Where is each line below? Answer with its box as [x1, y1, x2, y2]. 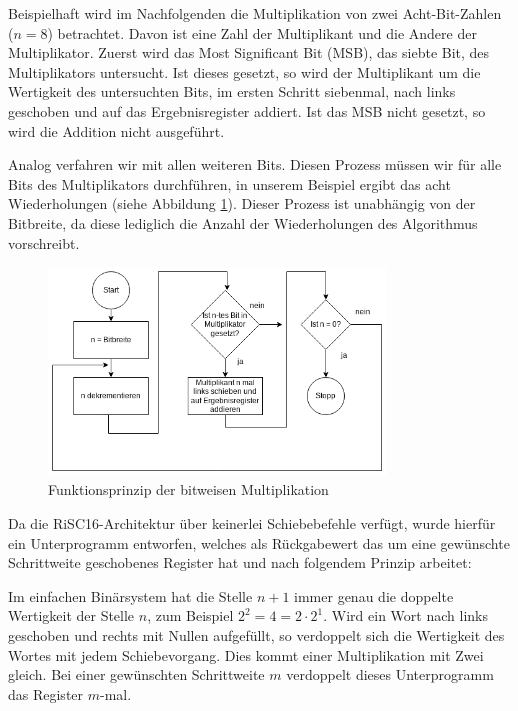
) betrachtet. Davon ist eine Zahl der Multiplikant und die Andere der [47, 22, 477, 43]
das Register [8, 683, 84, 704]
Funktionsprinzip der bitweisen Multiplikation [48, 479, 329, 500]
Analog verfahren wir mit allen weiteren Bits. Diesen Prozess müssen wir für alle [8, 154, 502, 175]
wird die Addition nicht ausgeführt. [8, 120, 225, 141]
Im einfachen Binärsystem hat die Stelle [8, 585, 253, 606]
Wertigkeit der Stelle [8, 605, 135, 626]
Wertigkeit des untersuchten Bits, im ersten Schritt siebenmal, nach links [8, 81, 456, 102]
